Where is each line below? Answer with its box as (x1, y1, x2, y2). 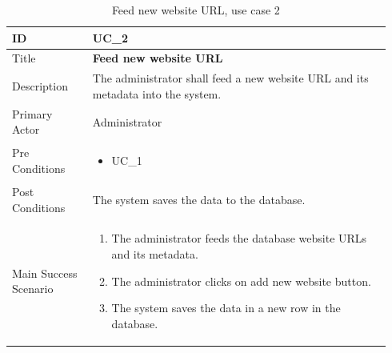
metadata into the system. (92, 85, 222, 102)
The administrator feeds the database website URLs (111, 230, 367, 247)
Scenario (12, 280, 54, 297)
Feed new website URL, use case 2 (111, 2, 280, 18)
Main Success (12, 264, 78, 281)
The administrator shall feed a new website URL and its (92, 70, 369, 86)
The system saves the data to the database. (92, 191, 306, 207)
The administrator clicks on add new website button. (111, 272, 371, 289)
